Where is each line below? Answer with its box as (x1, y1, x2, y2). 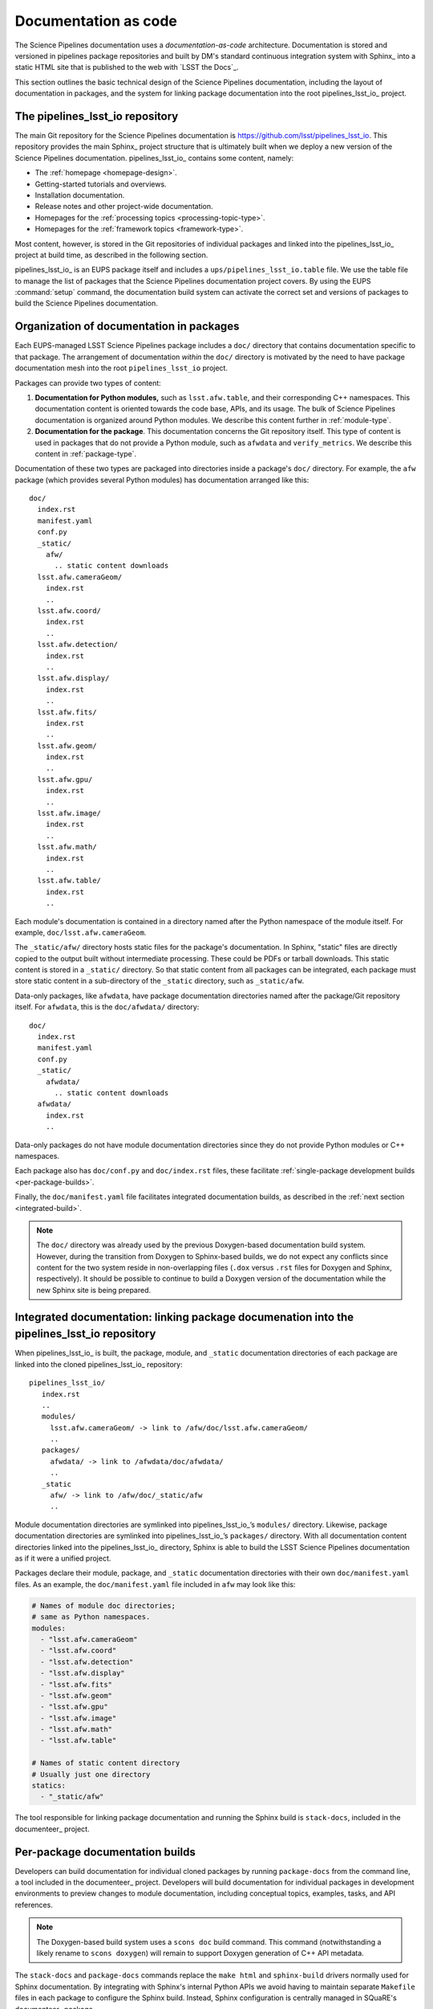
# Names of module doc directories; (31, 1601, 176, 1610)
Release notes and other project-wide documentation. (34, 202, 213, 211)
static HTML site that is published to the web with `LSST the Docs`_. (14, 63, 239, 72)
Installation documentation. (34, 190, 125, 200)
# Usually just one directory (31, 1770, 151, 1779)
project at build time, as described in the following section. (14, 250, 208, 260)
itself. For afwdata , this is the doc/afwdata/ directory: (14, 1002, 200, 1012)
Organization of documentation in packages (14, 320, 240, 333)
